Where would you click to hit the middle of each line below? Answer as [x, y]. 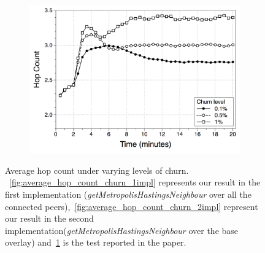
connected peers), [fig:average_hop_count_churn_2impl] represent [132, 206]
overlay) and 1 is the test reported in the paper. [96, 242]
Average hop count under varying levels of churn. [97, 170]
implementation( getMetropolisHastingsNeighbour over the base [122, 230]
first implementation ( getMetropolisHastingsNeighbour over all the [128, 194]
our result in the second [49, 218]
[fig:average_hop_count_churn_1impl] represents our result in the [135, 182]
